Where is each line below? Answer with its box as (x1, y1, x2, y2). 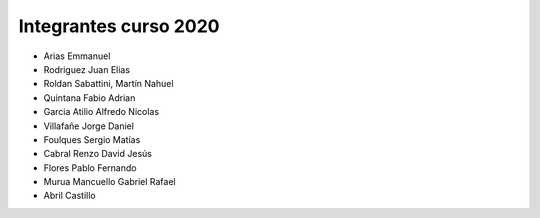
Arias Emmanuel (43, 50, 111, 62)
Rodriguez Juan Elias (43, 63, 130, 75)
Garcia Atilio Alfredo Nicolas (43, 106, 160, 118)
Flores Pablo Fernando (43, 161, 137, 174)
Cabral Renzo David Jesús (43, 148, 152, 160)
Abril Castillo (43, 190, 96, 202)
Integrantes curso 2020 (18, 15, 220, 37)
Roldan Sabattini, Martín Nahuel (43, 78, 174, 90)
